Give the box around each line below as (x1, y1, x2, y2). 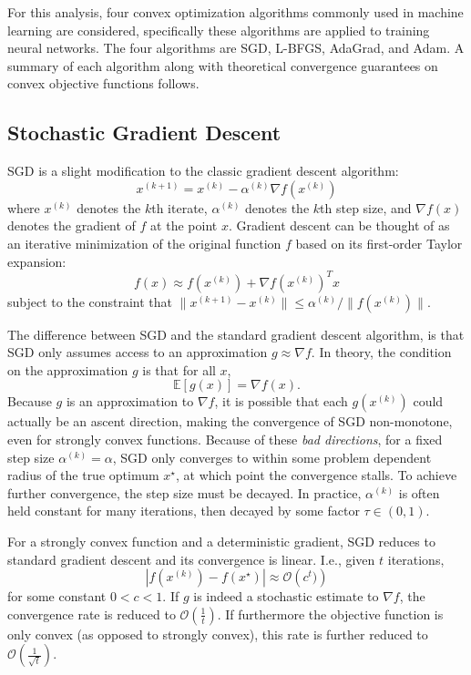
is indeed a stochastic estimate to (193, 587, 379, 606)
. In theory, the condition (311, 343, 452, 362)
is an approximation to (66, 392, 194, 411)
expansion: (7, 251, 67, 271)
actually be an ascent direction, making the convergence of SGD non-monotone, (7, 412, 453, 431)
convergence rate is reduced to (7, 604, 176, 623)
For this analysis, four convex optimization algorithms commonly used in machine (7, 3, 464, 21)
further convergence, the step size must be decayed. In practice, (7, 483, 362, 502)
